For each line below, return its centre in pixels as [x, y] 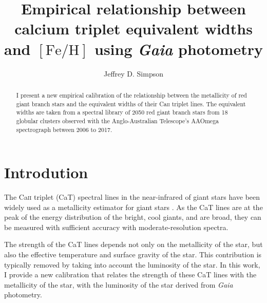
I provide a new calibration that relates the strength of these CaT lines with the [130, 274]
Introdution [46, 172]
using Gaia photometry [179, 49]
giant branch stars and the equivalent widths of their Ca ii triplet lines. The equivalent [131, 103]
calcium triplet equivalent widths [133, 29]
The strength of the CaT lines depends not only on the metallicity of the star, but [133, 244]
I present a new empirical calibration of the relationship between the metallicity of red [131, 95]
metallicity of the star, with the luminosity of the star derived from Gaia [119, 284]
